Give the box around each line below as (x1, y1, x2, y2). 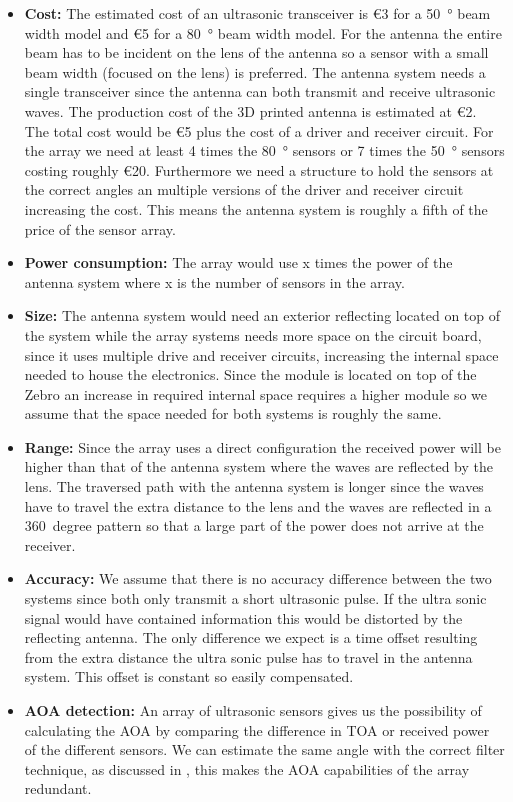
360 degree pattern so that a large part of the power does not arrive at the (24, 515, 484, 536)
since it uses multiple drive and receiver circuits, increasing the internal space (24, 344, 499, 365)
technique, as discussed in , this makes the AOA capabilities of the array (24, 758, 470, 779)
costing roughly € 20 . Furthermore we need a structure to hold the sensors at (24, 159, 494, 180)
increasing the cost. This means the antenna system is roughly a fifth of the (24, 198, 488, 219)
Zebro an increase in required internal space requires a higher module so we (24, 383, 488, 404)
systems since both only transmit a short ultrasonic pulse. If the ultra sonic (24, 588, 487, 609)
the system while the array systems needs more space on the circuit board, (24, 324, 482, 345)
